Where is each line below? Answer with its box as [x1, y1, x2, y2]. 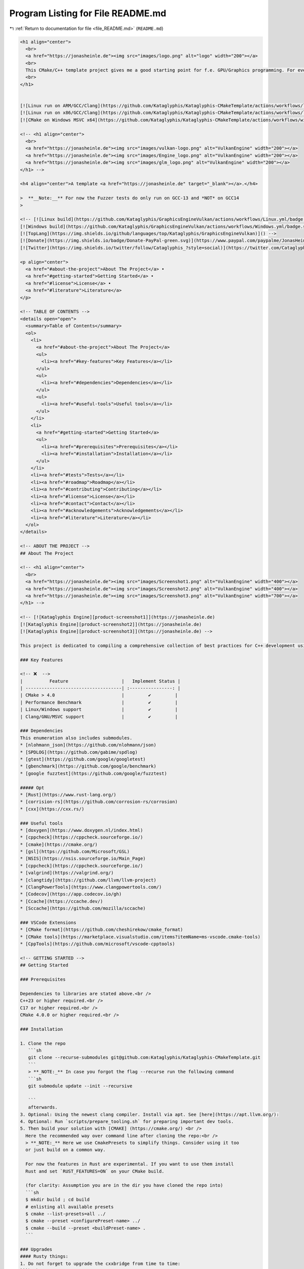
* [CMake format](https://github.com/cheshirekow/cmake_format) [20, 927, 183, 932]
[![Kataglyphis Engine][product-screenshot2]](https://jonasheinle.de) [20, 621, 202, 627]
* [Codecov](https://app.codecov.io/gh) [20, 891, 122, 897]
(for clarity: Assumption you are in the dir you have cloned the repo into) [25, 1183, 223, 1188]
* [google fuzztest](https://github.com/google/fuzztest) [20, 771, 167, 776]
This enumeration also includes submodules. [20, 735, 133, 741]
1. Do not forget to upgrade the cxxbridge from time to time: [20, 1260, 181, 1266]
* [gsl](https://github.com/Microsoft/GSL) [20, 849, 130, 855]
